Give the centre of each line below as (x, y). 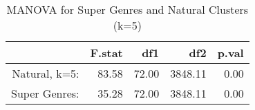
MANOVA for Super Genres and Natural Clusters (127, 9)
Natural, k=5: (46, 73)
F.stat (106, 53)
